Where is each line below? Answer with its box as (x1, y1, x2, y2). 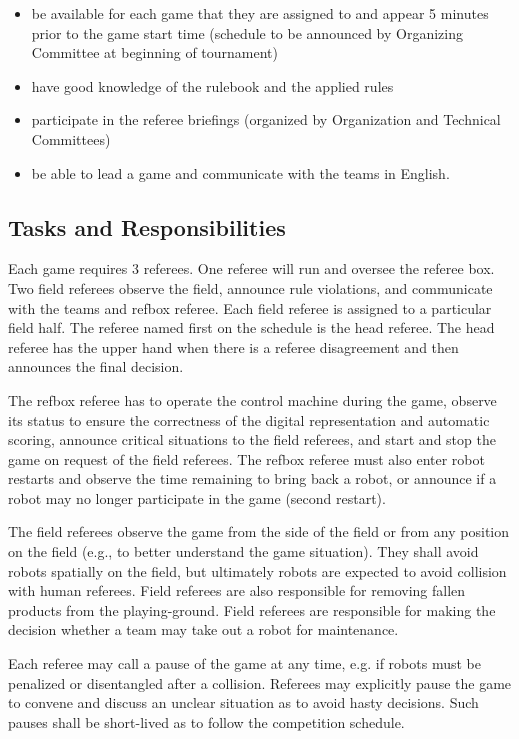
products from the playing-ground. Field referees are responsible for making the (8, 599, 496, 620)
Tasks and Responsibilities (8, 211, 286, 242)
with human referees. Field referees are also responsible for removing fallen (8, 580, 466, 601)
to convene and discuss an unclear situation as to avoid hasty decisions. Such (8, 692, 479, 713)
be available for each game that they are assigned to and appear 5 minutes (31, 3, 489, 23)
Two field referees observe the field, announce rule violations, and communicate (8, 277, 493, 298)
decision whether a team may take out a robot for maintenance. (8, 619, 399, 640)
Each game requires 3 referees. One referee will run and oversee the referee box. (8, 258, 495, 279)
